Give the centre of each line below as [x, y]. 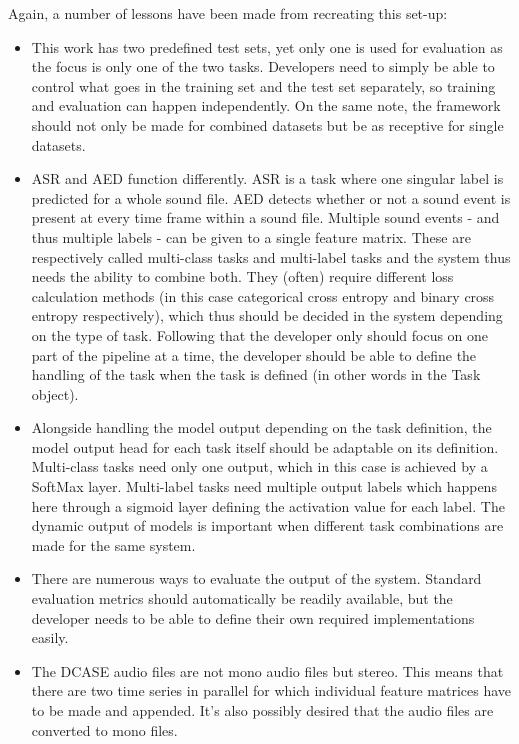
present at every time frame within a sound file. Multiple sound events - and [265, 217]
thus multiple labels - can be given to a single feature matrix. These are [251, 236]
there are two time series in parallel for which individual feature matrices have [271, 690]
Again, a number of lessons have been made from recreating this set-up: [228, 13]
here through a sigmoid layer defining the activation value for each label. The [268, 505]
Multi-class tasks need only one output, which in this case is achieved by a [259, 466]
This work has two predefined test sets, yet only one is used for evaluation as [267, 46]
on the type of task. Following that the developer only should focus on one [260, 334]
